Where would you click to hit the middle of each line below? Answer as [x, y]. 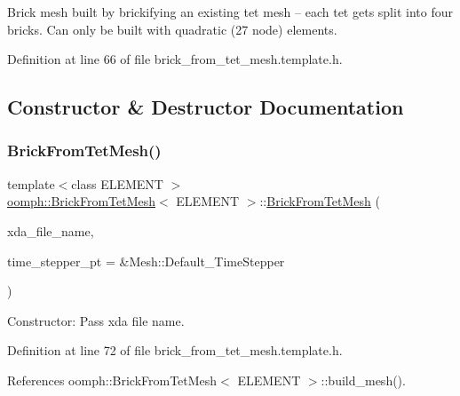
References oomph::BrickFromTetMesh [112, 380]
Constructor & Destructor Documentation [206, 107]
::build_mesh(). [363, 380]
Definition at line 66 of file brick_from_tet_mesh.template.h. [175, 59]
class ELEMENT [117, 183]
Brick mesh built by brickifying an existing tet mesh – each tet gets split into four [230, 12]
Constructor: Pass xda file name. [96, 320]
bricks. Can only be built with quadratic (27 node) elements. [172, 29]
